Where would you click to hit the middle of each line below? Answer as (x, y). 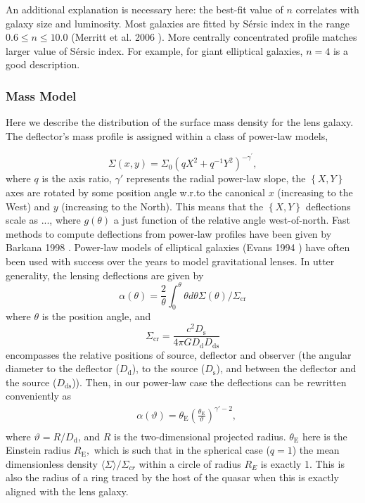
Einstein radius (38, 450)
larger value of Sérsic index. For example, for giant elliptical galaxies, (154, 50)
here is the (325, 436)
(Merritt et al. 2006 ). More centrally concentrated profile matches (214, 37)
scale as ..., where (43, 220)
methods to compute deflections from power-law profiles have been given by (169, 233)
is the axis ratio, (77, 178)
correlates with (327, 9)
